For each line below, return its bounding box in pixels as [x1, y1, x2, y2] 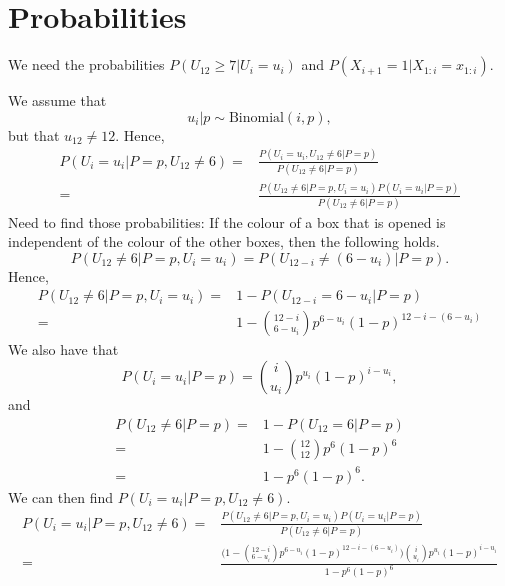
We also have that [8, 339, 119, 360]
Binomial [228, 110, 284, 125]
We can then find [8, 486, 114, 507]
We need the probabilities [8, 54, 165, 75]
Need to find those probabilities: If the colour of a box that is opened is [8, 211, 446, 232]
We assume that [8, 90, 107, 111]
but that [8, 124, 60, 145]
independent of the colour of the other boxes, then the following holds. [8, 231, 440, 252]
